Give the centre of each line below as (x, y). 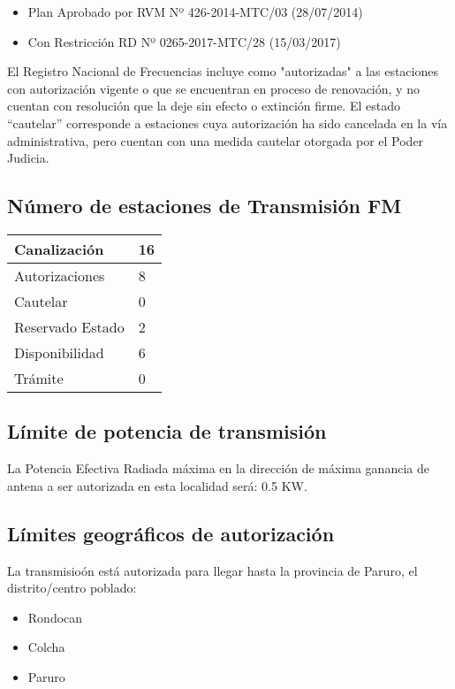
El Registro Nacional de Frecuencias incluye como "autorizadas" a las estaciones (223, 71)
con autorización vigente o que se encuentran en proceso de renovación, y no (213, 88)
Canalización (59, 249)
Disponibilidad (59, 352)
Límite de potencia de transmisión (167, 431)
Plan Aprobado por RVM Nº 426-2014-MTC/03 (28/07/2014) (195, 11)
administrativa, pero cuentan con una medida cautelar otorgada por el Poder (216, 140)
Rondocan (55, 617)
